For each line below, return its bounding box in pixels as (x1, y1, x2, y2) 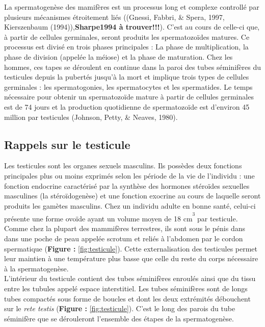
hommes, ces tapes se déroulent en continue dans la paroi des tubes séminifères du (4, 61, 261, 72)
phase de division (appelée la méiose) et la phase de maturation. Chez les (4, 51, 233, 62)
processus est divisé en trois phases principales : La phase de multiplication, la (4, 41, 249, 52)
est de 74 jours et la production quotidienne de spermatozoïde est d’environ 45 (4, 101, 250, 112)
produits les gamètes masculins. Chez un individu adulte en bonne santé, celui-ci (4, 200, 256, 211)
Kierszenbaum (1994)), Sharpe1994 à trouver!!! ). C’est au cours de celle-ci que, (4, 21, 260, 32)
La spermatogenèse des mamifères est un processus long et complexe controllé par (4, 2, 259, 12)
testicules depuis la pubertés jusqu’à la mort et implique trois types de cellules (4, 71, 249, 82)
